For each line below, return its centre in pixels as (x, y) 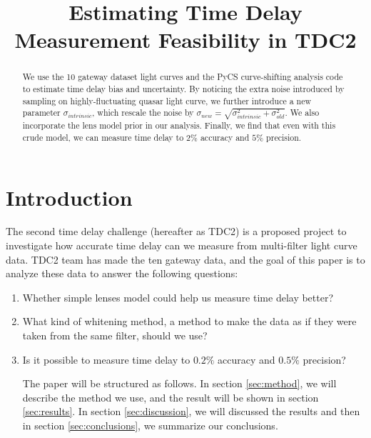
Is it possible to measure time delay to (106, 359)
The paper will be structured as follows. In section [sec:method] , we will (179, 383)
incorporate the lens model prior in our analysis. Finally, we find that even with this (179, 125)
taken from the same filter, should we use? (115, 335)
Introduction (69, 197)
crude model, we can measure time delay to (103, 137)
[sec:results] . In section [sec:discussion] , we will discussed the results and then (191, 411)
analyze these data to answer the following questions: (122, 273)
